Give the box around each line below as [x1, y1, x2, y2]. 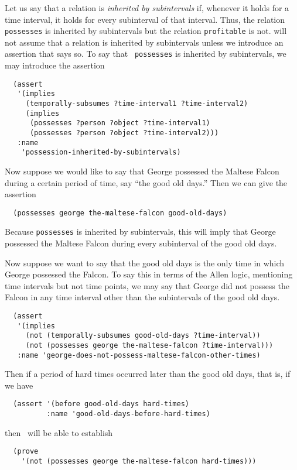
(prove [13, 447, 39, 456]
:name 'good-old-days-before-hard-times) [46, 410, 210, 418]
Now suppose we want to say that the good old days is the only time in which [5, 256, 285, 269]
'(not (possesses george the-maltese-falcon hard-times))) [21, 457, 257, 466]
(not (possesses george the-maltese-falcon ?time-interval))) [25, 341, 274, 349]
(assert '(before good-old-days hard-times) [13, 400, 189, 409]
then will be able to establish [5, 426, 113, 438]
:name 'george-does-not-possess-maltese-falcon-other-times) [17, 351, 261, 359]
